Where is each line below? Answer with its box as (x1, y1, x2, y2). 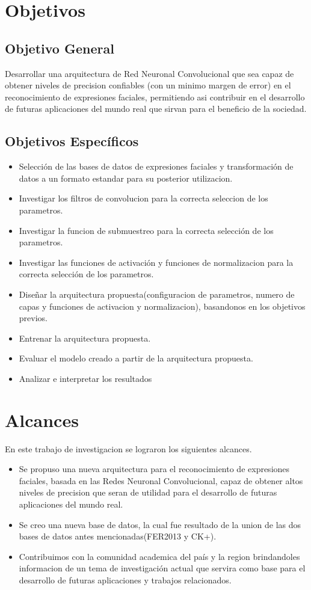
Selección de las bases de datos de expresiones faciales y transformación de (19, 160, 294, 173)
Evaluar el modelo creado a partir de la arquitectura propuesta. (19, 352, 253, 364)
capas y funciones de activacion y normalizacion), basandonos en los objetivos (19, 300, 306, 312)
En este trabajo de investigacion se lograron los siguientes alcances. (5, 442, 252, 455)
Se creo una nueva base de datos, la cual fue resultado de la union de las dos (19, 518, 301, 530)
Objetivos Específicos (5, 132, 139, 150)
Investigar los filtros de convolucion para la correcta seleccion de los (19, 192, 268, 204)
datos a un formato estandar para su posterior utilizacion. (19, 171, 233, 184)
